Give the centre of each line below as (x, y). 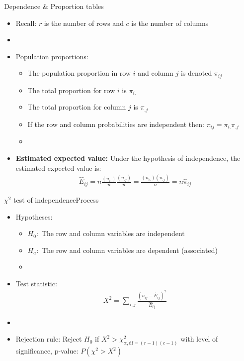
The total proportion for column (77, 107)
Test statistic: (36, 283)
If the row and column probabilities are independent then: (116, 124)
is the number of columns (170, 23)
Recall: (26, 23)
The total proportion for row (71, 90)
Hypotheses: (34, 216)
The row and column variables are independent (113, 233)
